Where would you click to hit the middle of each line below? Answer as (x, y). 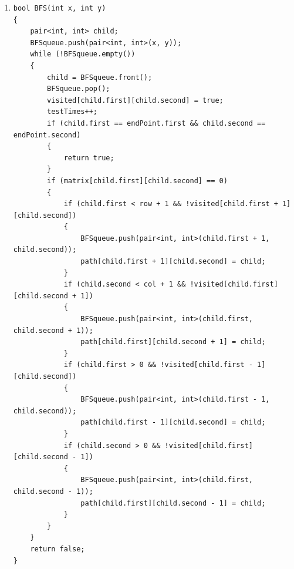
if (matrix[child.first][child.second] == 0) (137, 181)
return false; (58, 549)
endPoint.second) (47, 135)
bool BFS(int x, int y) (60, 8)
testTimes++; (72, 112)
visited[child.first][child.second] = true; (135, 100)
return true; (89, 158)
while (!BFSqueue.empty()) (83, 54)
